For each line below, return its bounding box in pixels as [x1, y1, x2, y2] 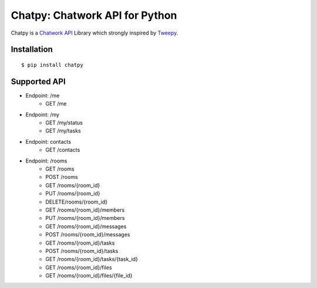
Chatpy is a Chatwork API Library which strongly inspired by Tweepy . [11, 29, 178, 36]
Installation [11, 45, 53, 55]
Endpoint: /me [25, 92, 60, 99]
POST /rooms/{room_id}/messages [45, 231, 130, 238]
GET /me [45, 100, 67, 107]
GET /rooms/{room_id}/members [45, 206, 125, 214]
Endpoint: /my [25, 111, 60, 118]
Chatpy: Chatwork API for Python [11, 9, 177, 22]
